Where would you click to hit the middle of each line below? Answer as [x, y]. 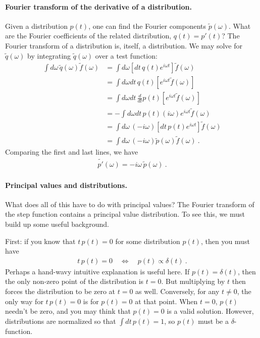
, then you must [225, 241]
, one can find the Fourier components [147, 26]
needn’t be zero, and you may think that [68, 311]
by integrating [49, 55]
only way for [24, 301]
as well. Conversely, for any [177, 291]
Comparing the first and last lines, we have [72, 152]
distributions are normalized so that [61, 321]
